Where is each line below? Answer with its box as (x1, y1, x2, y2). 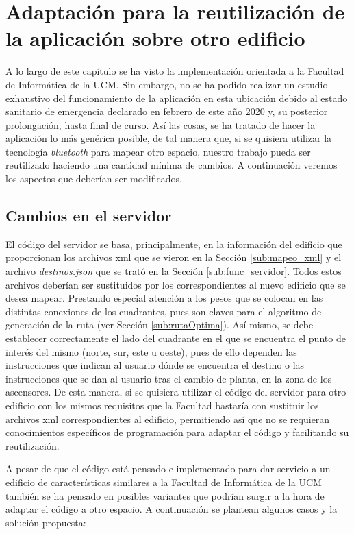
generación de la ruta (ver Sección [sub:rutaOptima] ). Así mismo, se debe (5, 317, 314, 332)
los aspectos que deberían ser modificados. (5, 171, 182, 186)
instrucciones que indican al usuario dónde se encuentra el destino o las (5, 358, 305, 372)
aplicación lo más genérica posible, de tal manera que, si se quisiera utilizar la (5, 131, 332, 145)
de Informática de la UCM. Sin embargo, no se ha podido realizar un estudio (5, 77, 328, 91)
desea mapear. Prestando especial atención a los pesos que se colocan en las (5, 291, 323, 305)
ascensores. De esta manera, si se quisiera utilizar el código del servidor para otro (5, 385, 346, 399)
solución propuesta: (5, 515, 86, 529)
